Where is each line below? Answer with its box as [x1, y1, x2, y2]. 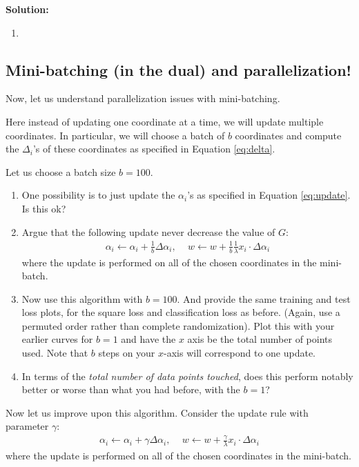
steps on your [98, 346, 155, 360]
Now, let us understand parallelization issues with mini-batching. [6, 91, 280, 106]
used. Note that [21, 346, 88, 360]
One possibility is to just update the [21, 188, 175, 202]
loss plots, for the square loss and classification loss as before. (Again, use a [21, 305, 340, 319]
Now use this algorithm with [21, 291, 143, 306]
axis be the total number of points [187, 332, 333, 346]
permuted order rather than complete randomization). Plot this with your [21, 318, 335, 332]
